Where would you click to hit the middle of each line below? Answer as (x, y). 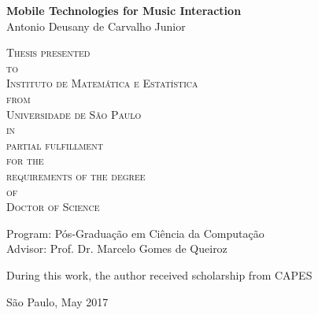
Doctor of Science (53, 207)
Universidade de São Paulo (74, 114)
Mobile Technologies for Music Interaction (124, 10)
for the (25, 160)
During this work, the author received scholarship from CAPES (159, 274)
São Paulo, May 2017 (57, 301)
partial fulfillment (55, 145)
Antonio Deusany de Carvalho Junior (96, 26)
